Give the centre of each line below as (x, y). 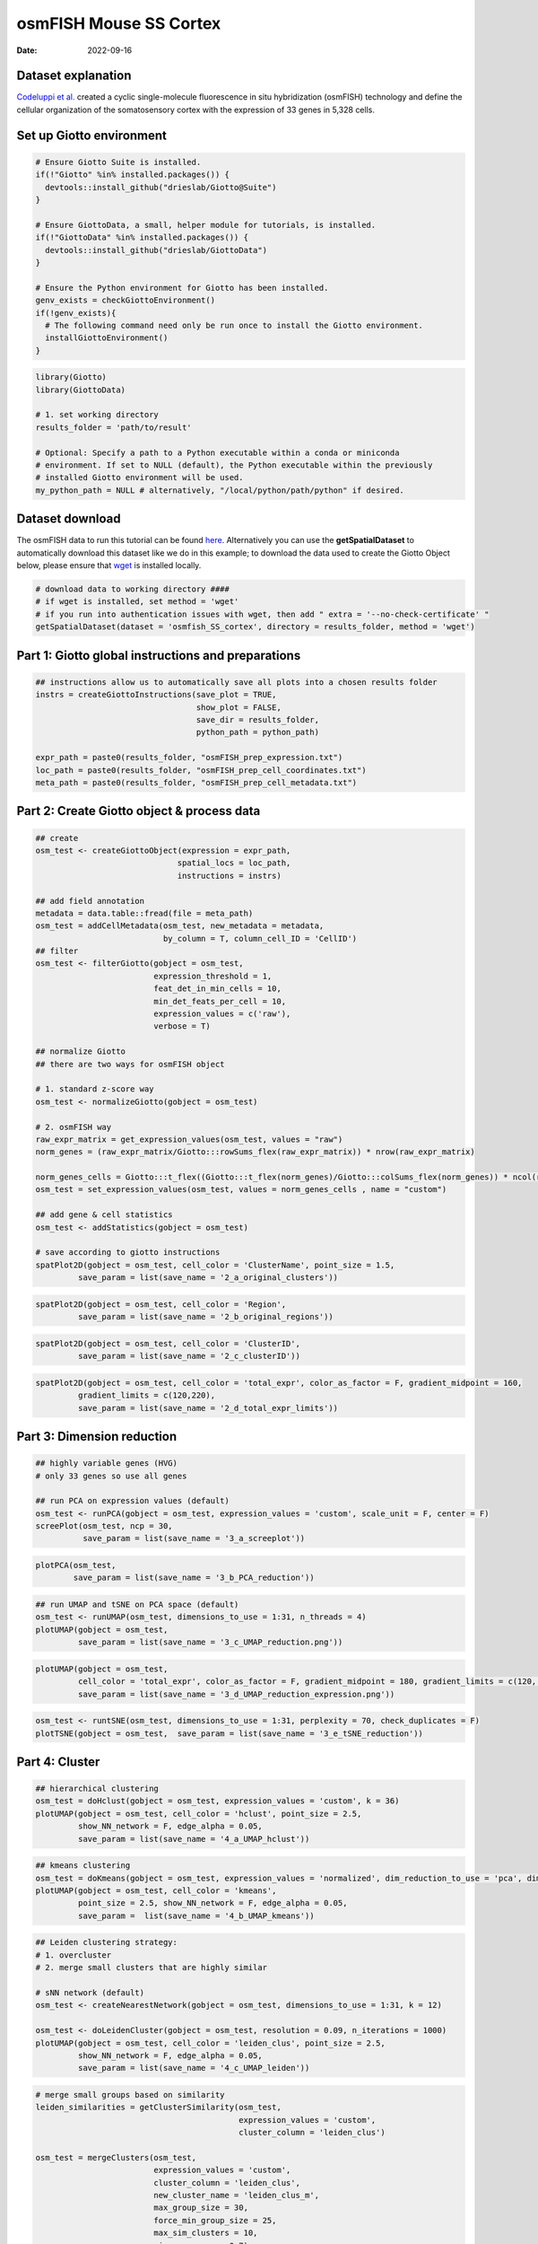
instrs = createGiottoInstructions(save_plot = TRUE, (156, 695)
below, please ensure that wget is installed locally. (109, 565)
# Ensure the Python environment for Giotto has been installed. (182, 288)
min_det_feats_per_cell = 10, (220, 1001)
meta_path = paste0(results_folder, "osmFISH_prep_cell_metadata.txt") (196, 782)
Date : (27, 50)
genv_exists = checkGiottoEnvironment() (125, 300)
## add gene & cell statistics (104, 1215)
